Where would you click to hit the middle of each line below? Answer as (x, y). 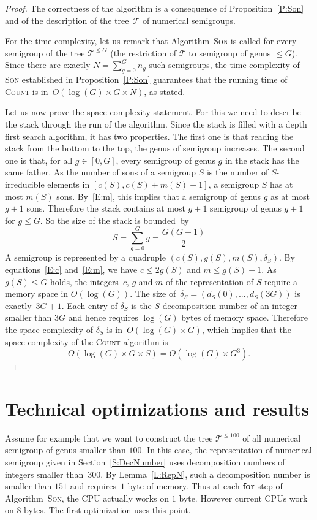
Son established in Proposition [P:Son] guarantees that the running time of (146, 79)
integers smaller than (44, 474)
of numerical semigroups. (189, 20)
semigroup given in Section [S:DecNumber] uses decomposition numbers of (145, 462)
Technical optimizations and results (157, 408)
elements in (69, 184)
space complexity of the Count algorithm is (87, 341)
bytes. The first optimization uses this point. (107, 510)
